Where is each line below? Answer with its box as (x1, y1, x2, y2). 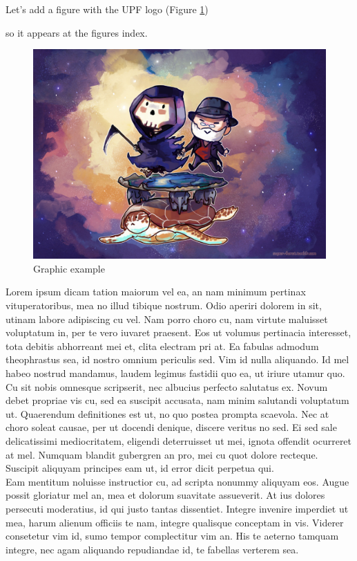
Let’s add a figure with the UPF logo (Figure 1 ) (6, 2, 209, 16)
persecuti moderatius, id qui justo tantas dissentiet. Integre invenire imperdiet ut (6, 501, 349, 515)
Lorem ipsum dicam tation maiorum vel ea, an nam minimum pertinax (6, 284, 306, 299)
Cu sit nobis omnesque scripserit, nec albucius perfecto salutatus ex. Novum (6, 379, 328, 394)
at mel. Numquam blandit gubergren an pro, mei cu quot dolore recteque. (6, 447, 318, 461)
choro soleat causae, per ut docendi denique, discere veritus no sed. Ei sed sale (6, 420, 337, 434)
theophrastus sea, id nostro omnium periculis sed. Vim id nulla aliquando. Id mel (6, 352, 349, 367)
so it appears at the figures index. (6, 25, 148, 39)
